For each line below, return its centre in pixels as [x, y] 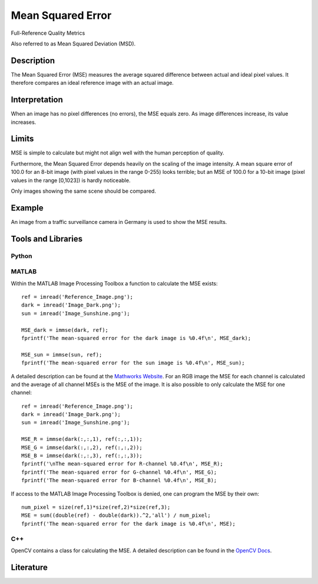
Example [27, 208]
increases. [24, 122]
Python [21, 256]
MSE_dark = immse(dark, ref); [65, 330]
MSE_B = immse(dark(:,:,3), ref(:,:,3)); [82, 456]
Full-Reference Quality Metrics [48, 33]
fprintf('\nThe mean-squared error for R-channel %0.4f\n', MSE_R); [122, 464]
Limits [22, 139]
